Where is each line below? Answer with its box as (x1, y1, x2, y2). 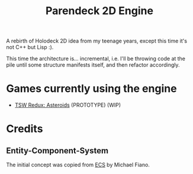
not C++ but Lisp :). (6, 44, 54, 51)
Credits (6, 122, 43, 136)
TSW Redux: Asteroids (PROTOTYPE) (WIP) (14, 101, 121, 109)
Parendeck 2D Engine (45, 4, 154, 18)
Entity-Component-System (6, 146, 108, 156)
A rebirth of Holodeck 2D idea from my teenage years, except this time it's (6, 37, 188, 45)
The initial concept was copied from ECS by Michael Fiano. (6, 161, 150, 169)
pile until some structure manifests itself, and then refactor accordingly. (6, 61, 180, 68)
